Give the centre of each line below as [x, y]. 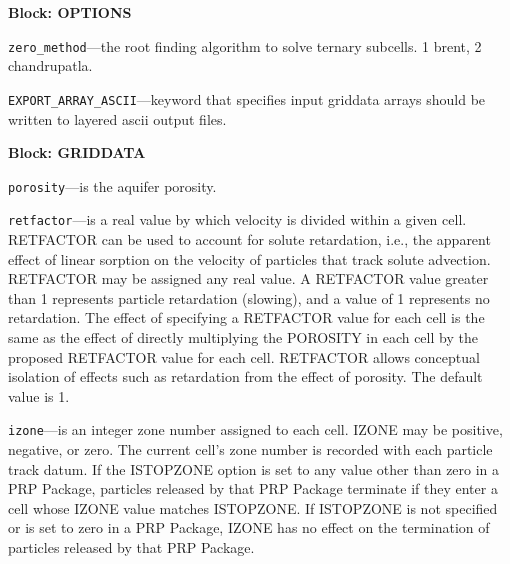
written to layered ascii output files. [117, 118]
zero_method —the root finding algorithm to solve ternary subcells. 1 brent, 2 [245, 45]
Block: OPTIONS [70, 12]
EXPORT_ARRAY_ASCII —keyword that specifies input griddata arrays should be [247, 98]
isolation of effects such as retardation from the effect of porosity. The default [245, 376]
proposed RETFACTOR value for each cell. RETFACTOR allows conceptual [244, 356]
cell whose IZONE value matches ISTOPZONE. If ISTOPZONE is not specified [253, 507]
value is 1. [39, 395]
